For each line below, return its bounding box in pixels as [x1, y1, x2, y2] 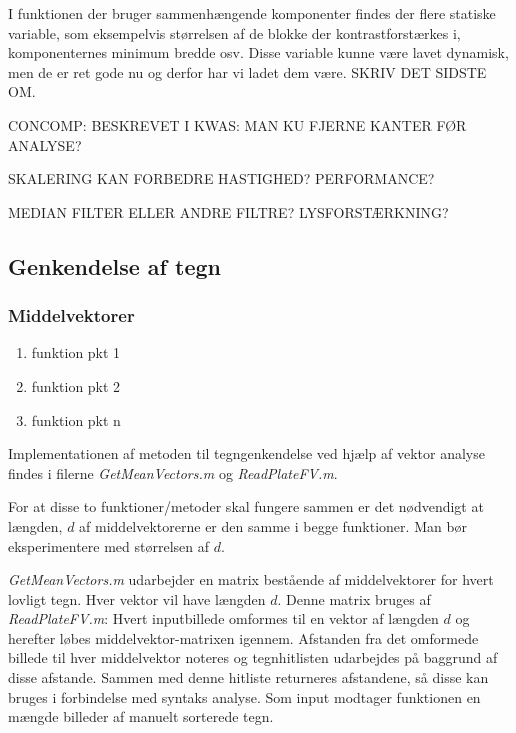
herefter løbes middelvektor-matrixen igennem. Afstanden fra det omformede [8, 627, 479, 648]
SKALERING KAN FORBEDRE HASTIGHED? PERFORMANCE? [8, 168, 435, 189]
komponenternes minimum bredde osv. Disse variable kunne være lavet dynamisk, [8, 42, 509, 63]
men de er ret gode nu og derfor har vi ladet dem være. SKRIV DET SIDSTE [8, 61, 487, 82]
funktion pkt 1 [31, 342, 121, 363]
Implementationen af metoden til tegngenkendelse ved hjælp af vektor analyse [8, 443, 485, 464]
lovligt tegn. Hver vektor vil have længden [8, 588, 266, 609]
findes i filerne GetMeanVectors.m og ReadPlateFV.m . [8, 462, 338, 483]
